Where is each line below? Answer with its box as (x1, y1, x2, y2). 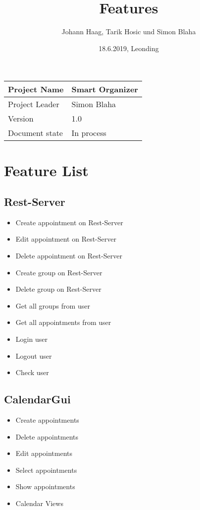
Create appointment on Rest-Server (15, 217, 123, 227)
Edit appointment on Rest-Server (15, 234, 116, 244)
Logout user (15, 350, 52, 361)
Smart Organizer (71, 83, 138, 95)
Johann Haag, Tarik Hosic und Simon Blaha (61, 26, 196, 37)
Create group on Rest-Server (15, 267, 102, 277)
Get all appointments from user (15, 317, 111, 327)
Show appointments (15, 481, 75, 492)
